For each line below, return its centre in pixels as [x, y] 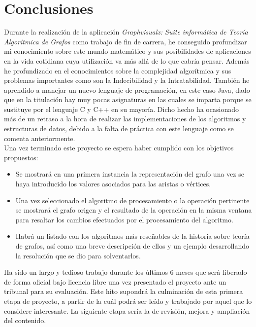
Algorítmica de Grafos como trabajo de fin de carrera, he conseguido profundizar [126, 41]
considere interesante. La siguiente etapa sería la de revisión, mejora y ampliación [127, 310]
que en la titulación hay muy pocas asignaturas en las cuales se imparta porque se [128, 99]
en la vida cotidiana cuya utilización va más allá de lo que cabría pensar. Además [127, 60]
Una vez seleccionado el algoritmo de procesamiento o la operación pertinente [132, 200]
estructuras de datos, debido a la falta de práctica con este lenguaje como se [119, 128]
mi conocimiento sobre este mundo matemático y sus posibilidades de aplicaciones [128, 51]
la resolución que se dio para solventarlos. [78, 255]
